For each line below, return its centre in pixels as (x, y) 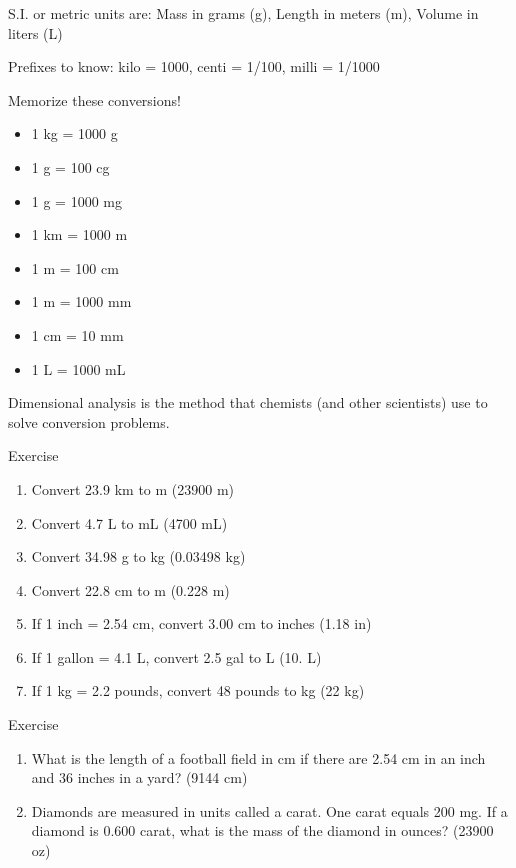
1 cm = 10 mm (77, 334)
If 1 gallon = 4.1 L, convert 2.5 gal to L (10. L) (176, 656)
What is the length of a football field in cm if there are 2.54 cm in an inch (258, 757)
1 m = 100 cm (75, 267)
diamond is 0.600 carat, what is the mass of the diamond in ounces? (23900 (262, 830)
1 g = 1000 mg (76, 200)
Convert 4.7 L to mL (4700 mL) (129, 522)
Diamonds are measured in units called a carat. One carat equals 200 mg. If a (269, 810)
